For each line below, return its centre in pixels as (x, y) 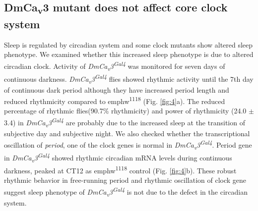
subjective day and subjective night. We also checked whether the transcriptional (127, 133)
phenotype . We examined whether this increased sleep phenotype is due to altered (129, 54)
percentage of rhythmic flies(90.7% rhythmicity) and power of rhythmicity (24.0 (125, 111)
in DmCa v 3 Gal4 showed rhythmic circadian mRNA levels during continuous (118, 158)
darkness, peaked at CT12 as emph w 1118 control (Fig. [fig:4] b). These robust (120, 170)
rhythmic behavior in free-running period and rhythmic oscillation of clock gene (125, 180)
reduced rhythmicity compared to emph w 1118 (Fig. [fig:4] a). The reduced (115, 100)
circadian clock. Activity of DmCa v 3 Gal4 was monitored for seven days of (115, 66)
